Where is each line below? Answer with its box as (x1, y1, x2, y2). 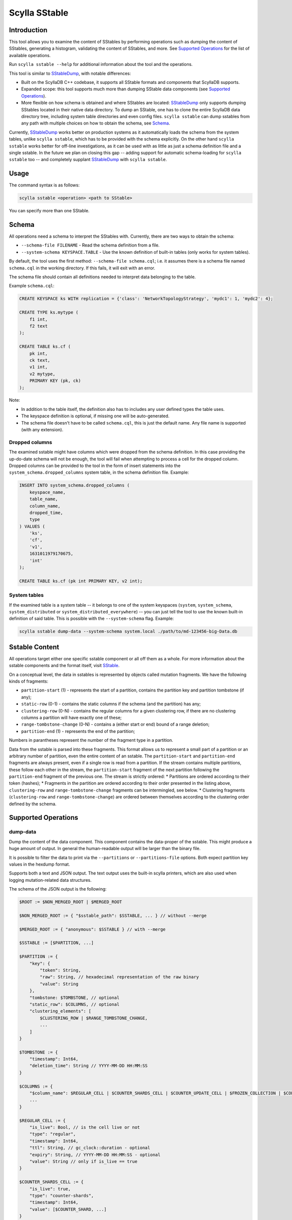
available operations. (9, 52, 51, 58)
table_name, (29, 496, 58, 502)
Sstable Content (9, 643, 59, 651)
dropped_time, (29, 510, 63, 515)
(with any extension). (21, 427, 63, 433)
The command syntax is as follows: (9, 182, 80, 188)
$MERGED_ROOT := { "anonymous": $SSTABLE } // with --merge (19, 926, 166, 932)
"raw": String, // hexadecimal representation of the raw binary (39, 974, 199, 980)
